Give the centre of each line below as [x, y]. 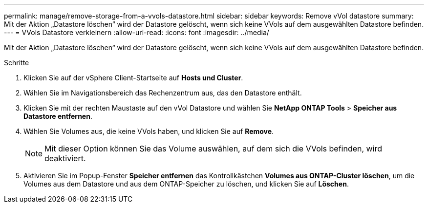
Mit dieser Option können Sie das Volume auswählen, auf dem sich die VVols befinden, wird [214, 149]
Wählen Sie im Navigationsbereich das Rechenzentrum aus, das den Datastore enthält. [163, 93]
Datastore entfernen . [58, 116]
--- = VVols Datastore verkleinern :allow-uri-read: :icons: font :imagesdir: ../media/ [137, 32]
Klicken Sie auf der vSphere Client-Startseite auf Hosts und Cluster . [133, 78]
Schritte [17, 63]
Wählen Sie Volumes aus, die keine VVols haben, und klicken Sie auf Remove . [149, 131]
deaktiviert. [65, 158]
